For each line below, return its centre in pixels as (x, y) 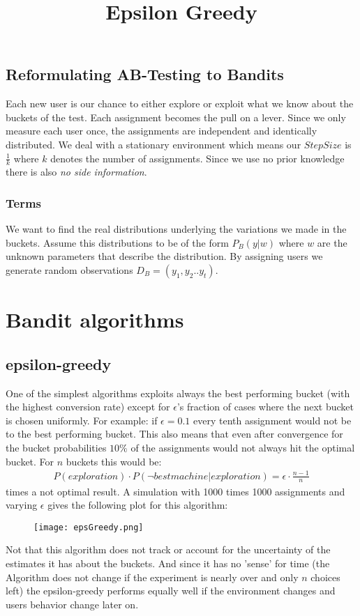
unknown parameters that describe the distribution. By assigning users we (164, 256)
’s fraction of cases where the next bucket (265, 407)
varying (22, 505)
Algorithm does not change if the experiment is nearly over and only (152, 577)
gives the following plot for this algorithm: (138, 505)
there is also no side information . (76, 172)
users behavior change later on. (72, 604)
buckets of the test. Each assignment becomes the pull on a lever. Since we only (176, 117)
